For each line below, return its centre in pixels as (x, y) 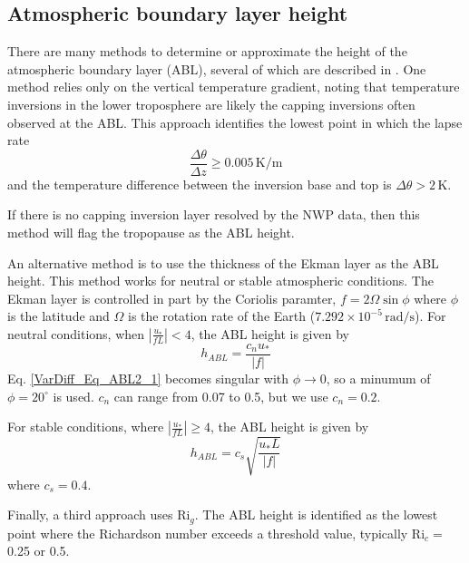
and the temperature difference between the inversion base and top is (200, 184)
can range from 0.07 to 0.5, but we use (221, 396)
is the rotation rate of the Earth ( (222, 316)
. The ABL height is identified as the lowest (316, 514)
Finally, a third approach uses (90, 514)
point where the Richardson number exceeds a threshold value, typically (208, 533)
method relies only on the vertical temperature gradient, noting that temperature (234, 87)
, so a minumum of (378, 379)
